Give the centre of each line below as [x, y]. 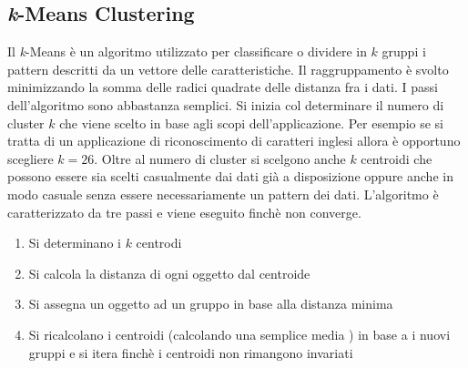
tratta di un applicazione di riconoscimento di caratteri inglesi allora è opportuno [234, 141]
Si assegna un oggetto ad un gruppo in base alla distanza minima [211, 304]
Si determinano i [75, 243]
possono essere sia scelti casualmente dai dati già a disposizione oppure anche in [230, 176]
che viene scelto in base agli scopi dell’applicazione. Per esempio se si [251, 123]
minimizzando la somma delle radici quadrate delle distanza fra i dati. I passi [223, 87]
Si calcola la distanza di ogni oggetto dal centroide [169, 273]
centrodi [159, 243]
